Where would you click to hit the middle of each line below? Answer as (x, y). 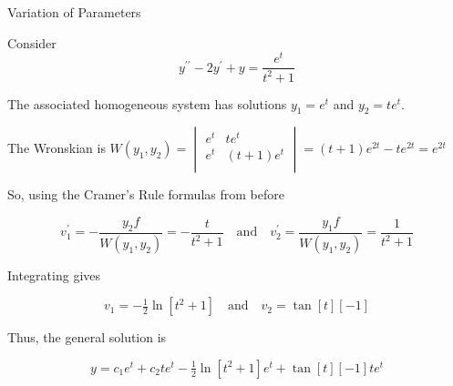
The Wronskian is (57, 148)
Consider (32, 42)
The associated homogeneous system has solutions (147, 103)
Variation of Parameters (74, 12)
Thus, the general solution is (87, 337)
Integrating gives (54, 274)
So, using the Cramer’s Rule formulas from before (146, 194)
